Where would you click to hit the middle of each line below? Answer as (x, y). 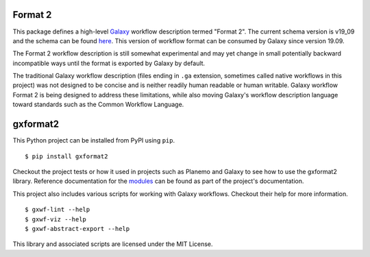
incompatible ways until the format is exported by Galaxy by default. (109, 63)
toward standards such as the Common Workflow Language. (98, 105)
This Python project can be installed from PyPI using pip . (94, 140)
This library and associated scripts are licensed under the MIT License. (113, 244)
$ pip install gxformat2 (66, 156)
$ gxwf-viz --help (56, 219)
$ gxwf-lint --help (58, 210)
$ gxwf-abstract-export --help (77, 229)
